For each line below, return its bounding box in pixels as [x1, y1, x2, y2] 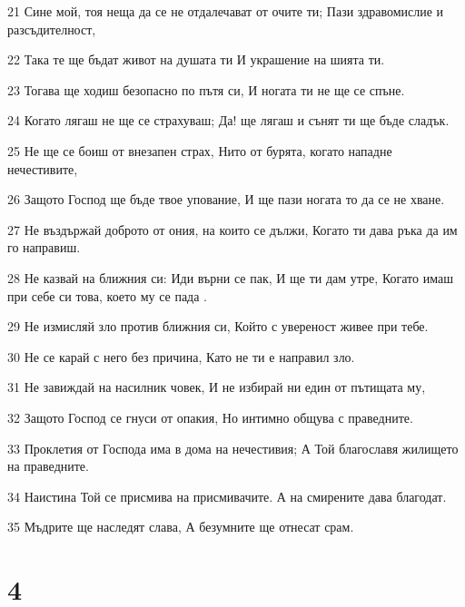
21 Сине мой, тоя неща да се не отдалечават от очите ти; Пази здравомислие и [7, 2, 444, 20]
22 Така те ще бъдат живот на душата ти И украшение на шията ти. [7, 50, 385, 69]
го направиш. [7, 238, 81, 257]
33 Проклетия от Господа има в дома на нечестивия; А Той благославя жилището [7, 438, 459, 457]
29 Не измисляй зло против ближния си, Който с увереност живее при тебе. [7, 317, 429, 336]
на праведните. [7, 456, 89, 475]
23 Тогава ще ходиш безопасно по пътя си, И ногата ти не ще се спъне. [7, 80, 405, 99]
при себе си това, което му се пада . [7, 286, 208, 305]
